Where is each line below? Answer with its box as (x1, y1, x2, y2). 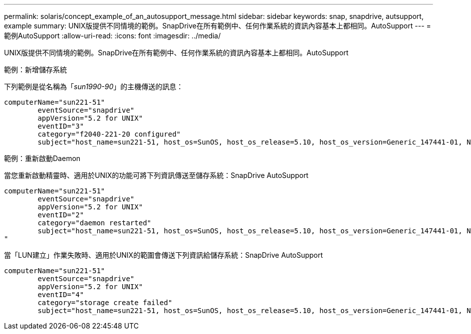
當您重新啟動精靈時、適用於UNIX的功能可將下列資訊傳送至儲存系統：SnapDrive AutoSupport (4, 171, 309, 179)
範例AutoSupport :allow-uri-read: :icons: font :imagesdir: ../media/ (4, 31, 221, 40)
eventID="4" (37, 291, 84, 299)
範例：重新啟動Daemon (4, 154, 81, 163)
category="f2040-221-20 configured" (37, 130, 181, 138)
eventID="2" (37, 211, 84, 219)
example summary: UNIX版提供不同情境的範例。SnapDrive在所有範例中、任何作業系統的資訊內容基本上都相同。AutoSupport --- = (4, 21, 431, 30)
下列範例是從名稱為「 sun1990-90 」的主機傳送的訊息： (4, 82, 184, 91)
